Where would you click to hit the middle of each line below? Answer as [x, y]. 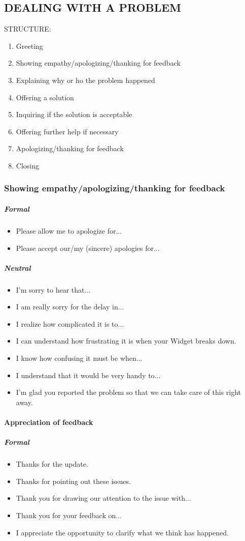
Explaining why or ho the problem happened [85, 80]
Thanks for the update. [52, 464]
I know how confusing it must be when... [79, 358]
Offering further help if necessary [67, 131]
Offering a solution [45, 97]
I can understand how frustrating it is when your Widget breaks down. [126, 341]
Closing [27, 165]
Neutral [17, 267]
